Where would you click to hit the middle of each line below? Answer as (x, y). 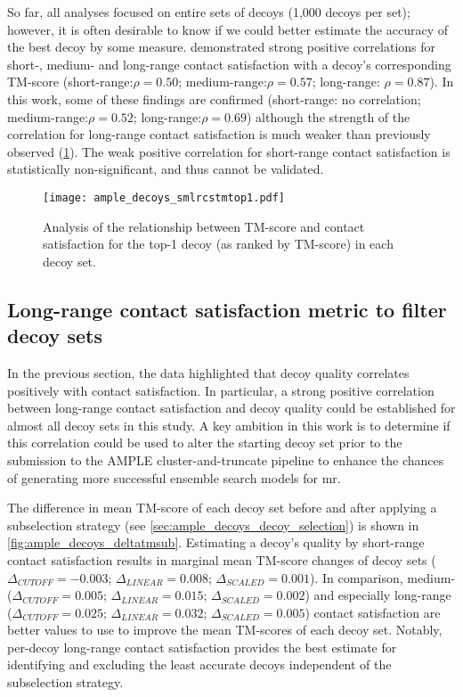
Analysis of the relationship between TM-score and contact (204, 226)
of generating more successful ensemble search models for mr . (174, 477)
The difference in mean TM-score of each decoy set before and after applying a (222, 508)
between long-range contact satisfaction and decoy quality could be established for (231, 408)
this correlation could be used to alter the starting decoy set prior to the (205, 443)
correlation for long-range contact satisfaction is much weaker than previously (219, 134)
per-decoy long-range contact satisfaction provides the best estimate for (202, 647)
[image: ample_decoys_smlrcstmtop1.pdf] (164, 197)
